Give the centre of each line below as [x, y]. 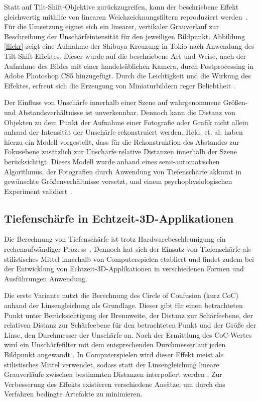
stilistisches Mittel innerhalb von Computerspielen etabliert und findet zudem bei [129, 259]
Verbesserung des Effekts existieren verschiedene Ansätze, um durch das [115, 384]
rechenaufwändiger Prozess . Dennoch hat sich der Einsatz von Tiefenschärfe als [128, 249]
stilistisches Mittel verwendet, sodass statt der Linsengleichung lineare [112, 364]
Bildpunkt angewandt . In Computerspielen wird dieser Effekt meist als [114, 355]
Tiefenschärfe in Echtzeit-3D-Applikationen [119, 218]
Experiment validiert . [39, 191]
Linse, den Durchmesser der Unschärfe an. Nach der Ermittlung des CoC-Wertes [128, 334]
